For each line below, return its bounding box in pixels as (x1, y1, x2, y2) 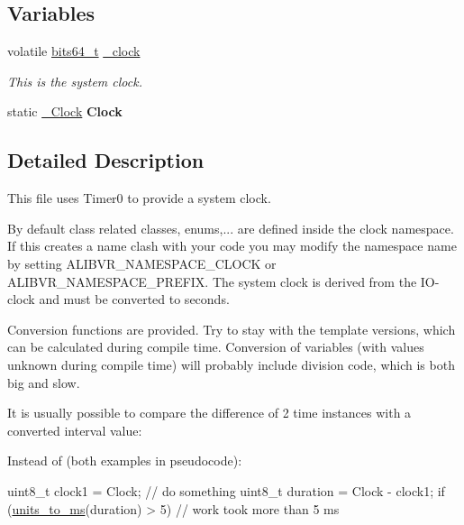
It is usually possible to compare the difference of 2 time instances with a (7, 403, 412, 422)
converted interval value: (7, 420, 142, 439)
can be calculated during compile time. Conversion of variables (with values (7, 337, 424, 356)
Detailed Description (7, 146, 205, 174)
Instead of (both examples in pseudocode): (7, 451, 242, 470)
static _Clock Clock (7, 102, 123, 121)
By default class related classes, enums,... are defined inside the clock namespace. (7, 218, 454, 237)
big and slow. (7, 373, 80, 391)
